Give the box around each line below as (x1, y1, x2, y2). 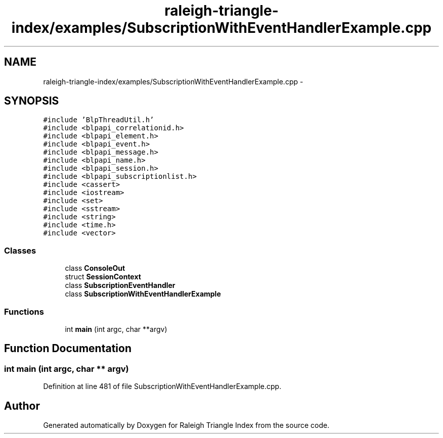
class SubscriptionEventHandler (65, 281, 175, 290)
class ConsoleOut (65, 264, 125, 273)
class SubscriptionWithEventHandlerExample (65, 289, 221, 299)
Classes (4, 245, 36, 256)
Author (4, 399, 40, 412)
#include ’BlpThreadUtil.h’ (43, 116, 154, 124)
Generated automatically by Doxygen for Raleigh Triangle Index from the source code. (43, 421, 330, 429)
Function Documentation (4, 342, 131, 355)
